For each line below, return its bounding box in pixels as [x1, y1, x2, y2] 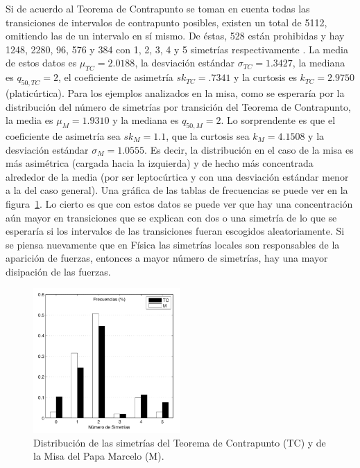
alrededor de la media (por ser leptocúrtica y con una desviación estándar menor [6, 169, 349, 183]
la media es [6, 113, 53, 127]
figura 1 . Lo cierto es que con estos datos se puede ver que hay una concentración [6, 196, 353, 210]
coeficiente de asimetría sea [6, 128, 121, 143]
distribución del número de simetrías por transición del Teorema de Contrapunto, [6, 99, 351, 114]
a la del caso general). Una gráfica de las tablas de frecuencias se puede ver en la [6, 183, 348, 197]
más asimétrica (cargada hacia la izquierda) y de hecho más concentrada [6, 156, 314, 170]
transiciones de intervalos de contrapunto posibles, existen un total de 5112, [6, 15, 327, 29]
